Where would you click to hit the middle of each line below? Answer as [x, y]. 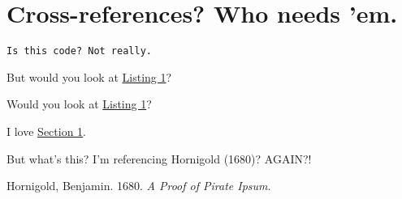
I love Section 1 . [47, 131]
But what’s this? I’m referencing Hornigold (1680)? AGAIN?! [159, 158]
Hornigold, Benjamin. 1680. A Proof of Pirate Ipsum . [139, 186]
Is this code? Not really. [79, 51]
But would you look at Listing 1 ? [89, 76]
